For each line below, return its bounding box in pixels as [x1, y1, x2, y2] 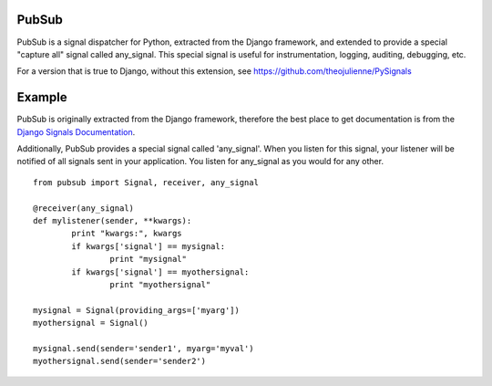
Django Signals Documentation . [16, 126, 136, 137]
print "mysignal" [109, 254, 187, 265]
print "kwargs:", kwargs [71, 228, 182, 239]
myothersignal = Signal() [33, 318, 149, 329]
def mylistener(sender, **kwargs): [33, 215, 192, 225]
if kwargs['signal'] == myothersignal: [71, 266, 250, 277]
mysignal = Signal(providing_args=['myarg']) [33, 305, 241, 315]
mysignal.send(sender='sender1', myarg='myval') [33, 343, 254, 353]
